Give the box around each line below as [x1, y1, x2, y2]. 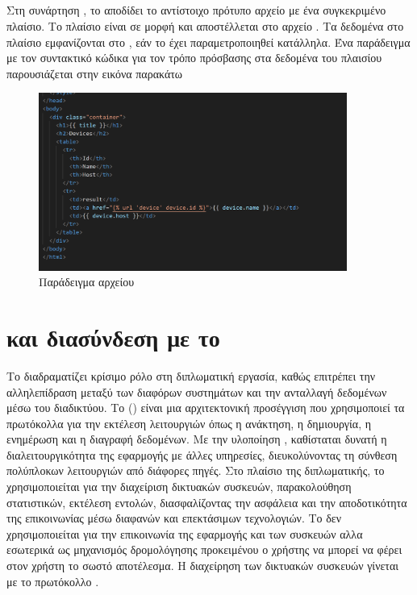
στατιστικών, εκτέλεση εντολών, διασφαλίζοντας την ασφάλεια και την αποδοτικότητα [6, 493, 407, 510]
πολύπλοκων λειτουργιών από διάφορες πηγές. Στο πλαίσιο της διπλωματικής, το [6, 462, 385, 479]
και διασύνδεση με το [6, 320, 220, 353]
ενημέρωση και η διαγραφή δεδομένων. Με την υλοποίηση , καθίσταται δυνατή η [6, 431, 387, 447]
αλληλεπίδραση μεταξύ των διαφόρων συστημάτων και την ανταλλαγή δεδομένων [6, 383, 387, 400]
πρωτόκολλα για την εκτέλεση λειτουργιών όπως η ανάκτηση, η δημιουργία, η [6, 414, 372, 431]
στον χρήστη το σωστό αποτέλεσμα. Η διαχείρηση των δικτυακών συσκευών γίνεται [6, 557, 399, 574]
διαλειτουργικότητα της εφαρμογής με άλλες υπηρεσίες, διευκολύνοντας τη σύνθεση [6, 446, 398, 463]
